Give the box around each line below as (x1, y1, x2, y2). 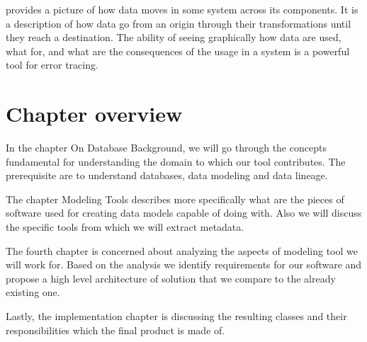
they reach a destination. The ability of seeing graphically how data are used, (6, 30, 341, 45)
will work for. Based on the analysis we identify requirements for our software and (6, 257, 362, 272)
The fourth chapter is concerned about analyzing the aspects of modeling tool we (6, 243, 358, 258)
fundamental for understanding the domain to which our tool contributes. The (6, 154, 346, 169)
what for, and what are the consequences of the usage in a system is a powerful (6, 43, 350, 58)
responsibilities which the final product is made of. (6, 322, 225, 337)
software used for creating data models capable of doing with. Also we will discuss (6, 205, 362, 220)
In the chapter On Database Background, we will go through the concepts (6, 140, 327, 155)
